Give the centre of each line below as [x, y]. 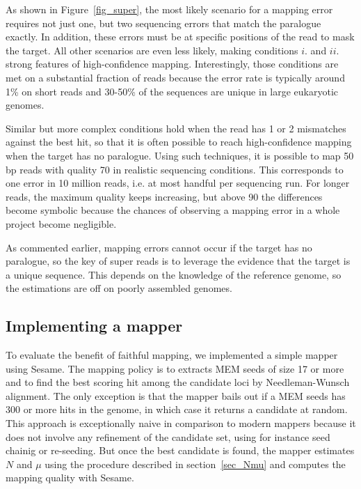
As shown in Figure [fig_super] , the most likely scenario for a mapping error [169, 9]
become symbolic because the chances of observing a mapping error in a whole [173, 210]
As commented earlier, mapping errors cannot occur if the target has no [159, 247]
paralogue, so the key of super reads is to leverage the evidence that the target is [178, 261]
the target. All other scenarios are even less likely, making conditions [152, 50]
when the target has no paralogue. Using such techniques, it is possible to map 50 [180, 155]
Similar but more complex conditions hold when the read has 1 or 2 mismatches [176, 128]
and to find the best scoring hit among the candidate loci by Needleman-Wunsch [178, 382]
